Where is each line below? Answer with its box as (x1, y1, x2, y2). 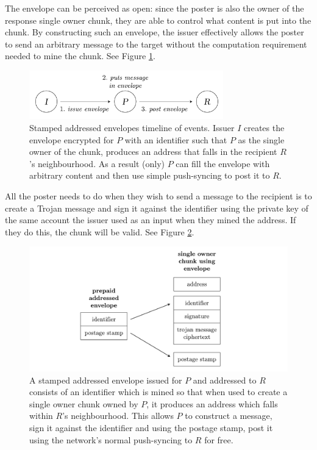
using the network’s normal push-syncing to (29, 433, 193, 446)
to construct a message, (185, 409, 272, 422)
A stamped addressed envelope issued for (29, 373, 182, 386)
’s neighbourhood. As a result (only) (29, 157, 165, 170)
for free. (204, 433, 233, 446)
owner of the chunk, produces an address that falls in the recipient (29, 145, 277, 158)
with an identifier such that (124, 133, 227, 146)
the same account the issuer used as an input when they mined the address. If (5, 213, 296, 226)
